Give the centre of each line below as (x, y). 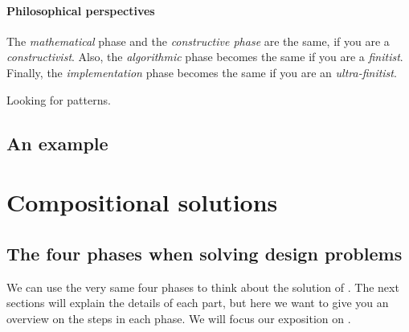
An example (57, 143)
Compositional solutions (142, 202)
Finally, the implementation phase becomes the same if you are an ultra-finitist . (202, 72)
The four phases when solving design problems (204, 253)
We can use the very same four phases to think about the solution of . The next (203, 287)
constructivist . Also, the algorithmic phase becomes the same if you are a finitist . (205, 57)
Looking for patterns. (59, 99)
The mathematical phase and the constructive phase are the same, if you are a (198, 41)
